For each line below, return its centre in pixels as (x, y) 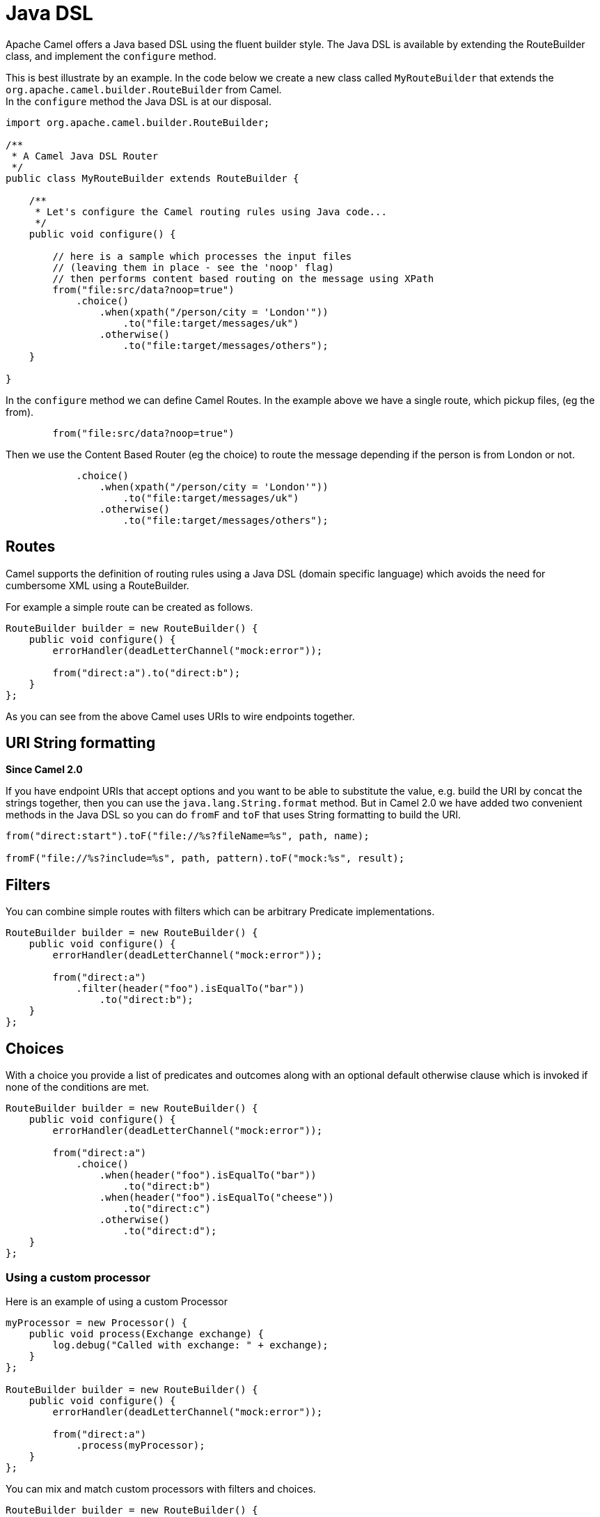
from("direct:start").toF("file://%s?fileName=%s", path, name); (188, 836)
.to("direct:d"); (170, 1231)
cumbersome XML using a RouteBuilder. (97, 585)
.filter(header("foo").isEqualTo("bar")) (190, 989)
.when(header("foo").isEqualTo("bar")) (208, 1175)
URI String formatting (81, 743)
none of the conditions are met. (78, 1087)
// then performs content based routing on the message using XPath (243, 278)
